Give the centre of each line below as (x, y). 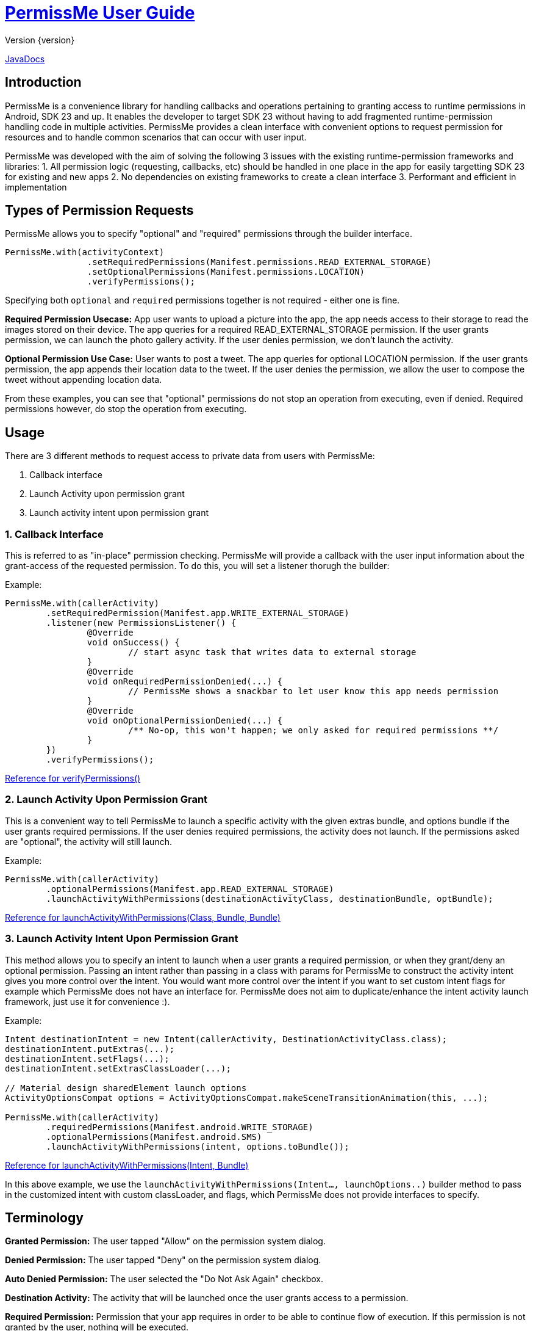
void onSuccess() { (133, 643)
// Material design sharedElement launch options (126, 1088)
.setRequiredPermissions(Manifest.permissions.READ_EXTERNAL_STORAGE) (259, 262)
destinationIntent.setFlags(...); (87, 1058)
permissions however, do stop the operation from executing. (126, 409)
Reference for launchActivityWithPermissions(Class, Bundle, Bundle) (143, 917)
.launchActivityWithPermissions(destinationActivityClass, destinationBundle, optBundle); (270, 898)
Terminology (44, 1217)
